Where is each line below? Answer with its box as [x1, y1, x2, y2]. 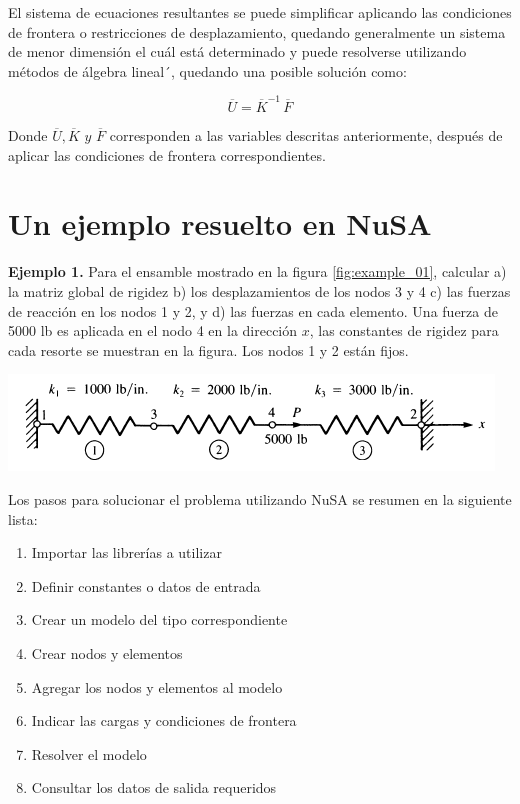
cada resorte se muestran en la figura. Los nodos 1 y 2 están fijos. [8, 339, 409, 360]
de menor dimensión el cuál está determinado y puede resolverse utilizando [8, 41, 467, 62]
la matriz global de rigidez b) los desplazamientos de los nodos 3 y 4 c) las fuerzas [8, 281, 511, 301]
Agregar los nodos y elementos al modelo [31, 676, 283, 697]
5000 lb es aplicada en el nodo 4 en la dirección [8, 320, 298, 341]
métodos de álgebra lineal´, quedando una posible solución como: [8, 60, 407, 81]
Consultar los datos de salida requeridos [31, 777, 277, 798]
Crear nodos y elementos [31, 642, 183, 663]
